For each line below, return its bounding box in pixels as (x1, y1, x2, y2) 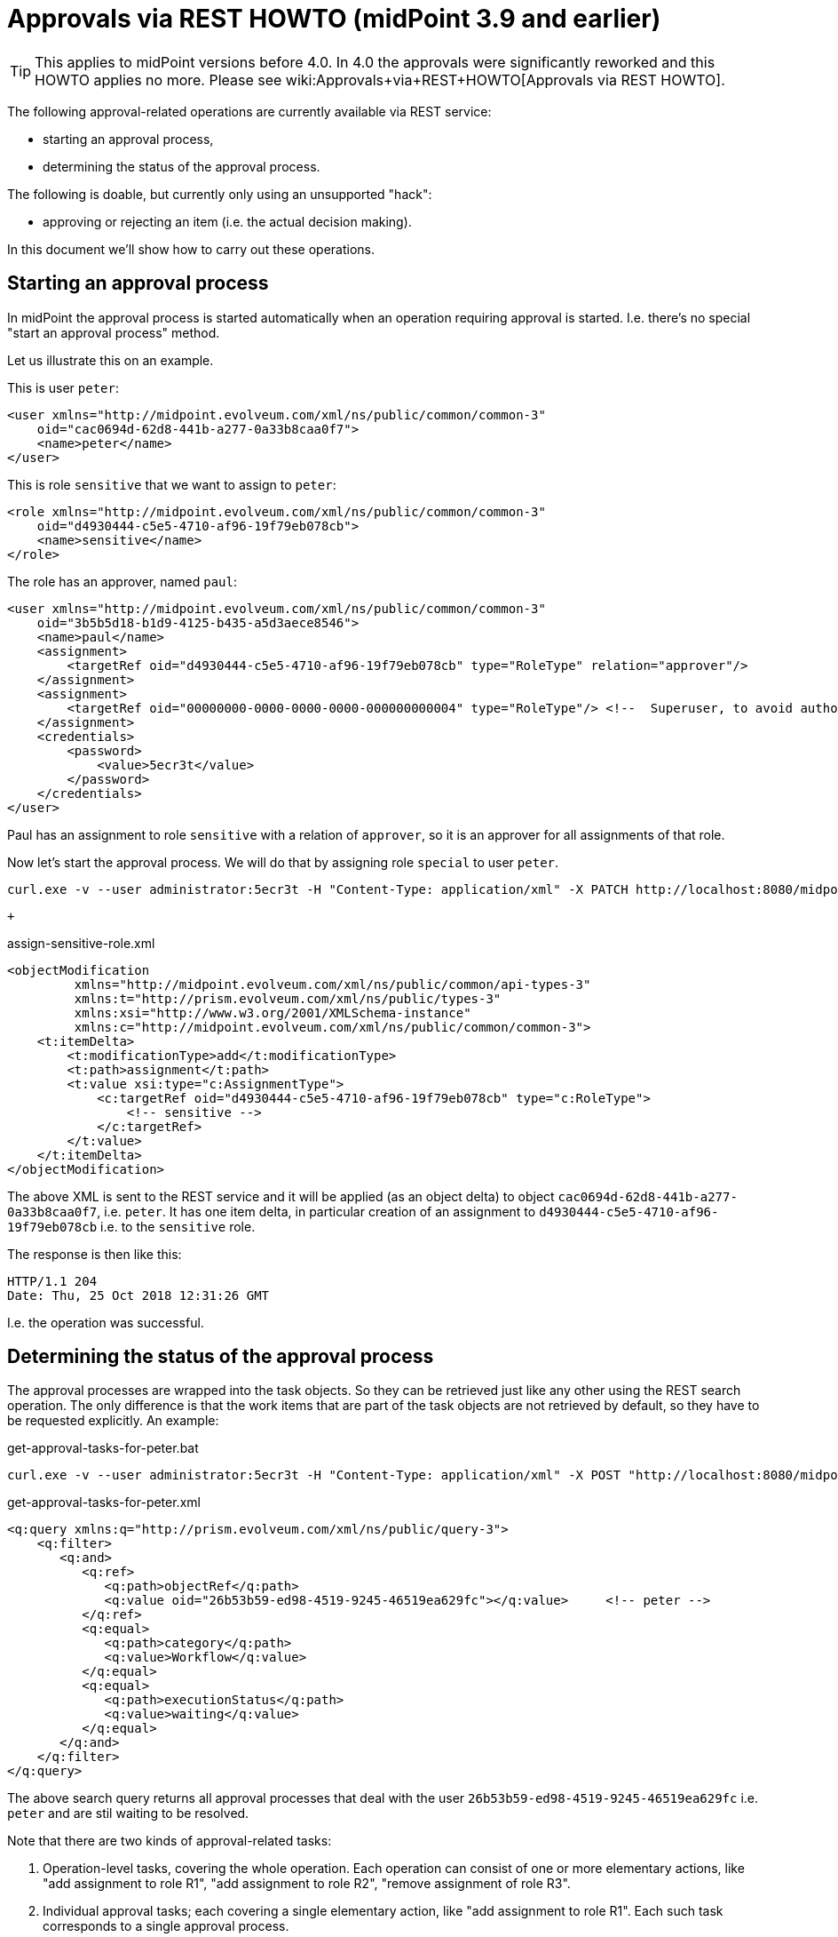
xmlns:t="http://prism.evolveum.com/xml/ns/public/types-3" (74, 991, 502, 1006)
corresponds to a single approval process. (43, 1918, 289, 1934)
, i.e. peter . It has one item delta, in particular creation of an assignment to (97, 1203, 536, 1219)
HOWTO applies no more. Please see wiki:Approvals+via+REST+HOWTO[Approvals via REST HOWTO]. (35, 70, 725, 89)
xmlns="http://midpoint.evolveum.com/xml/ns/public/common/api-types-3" (74, 976, 591, 992)
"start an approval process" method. (7, 324, 220, 340)
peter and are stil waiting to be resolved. (7, 1805, 249, 1821)
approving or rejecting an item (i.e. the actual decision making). (43, 213, 412, 229)
